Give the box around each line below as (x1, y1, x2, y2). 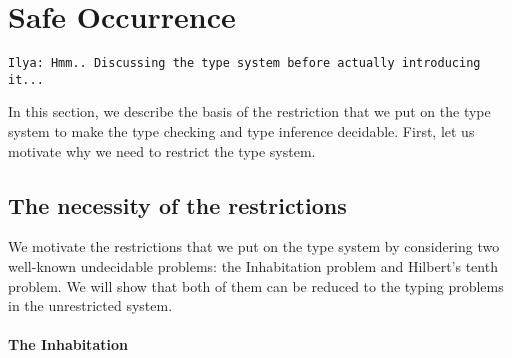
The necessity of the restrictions (8, 189, 347, 220)
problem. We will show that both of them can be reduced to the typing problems (8, 275, 504, 296)
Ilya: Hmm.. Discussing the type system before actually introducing (8, 56, 481, 71)
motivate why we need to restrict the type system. (8, 140, 316, 161)
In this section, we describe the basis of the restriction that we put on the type (8, 101, 491, 122)
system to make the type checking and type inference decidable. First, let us (8, 121, 475, 142)
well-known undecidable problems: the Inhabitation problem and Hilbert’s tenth (8, 256, 498, 277)
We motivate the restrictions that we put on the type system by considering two (8, 236, 500, 257)
